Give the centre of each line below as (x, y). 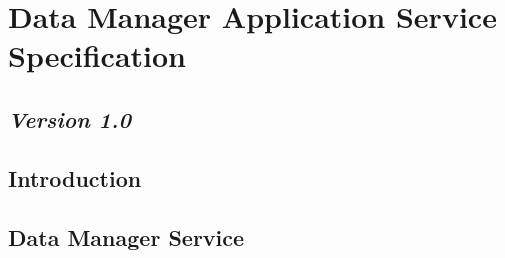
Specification (97, 55)
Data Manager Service (126, 236)
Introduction (75, 177)
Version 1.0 (69, 118)
